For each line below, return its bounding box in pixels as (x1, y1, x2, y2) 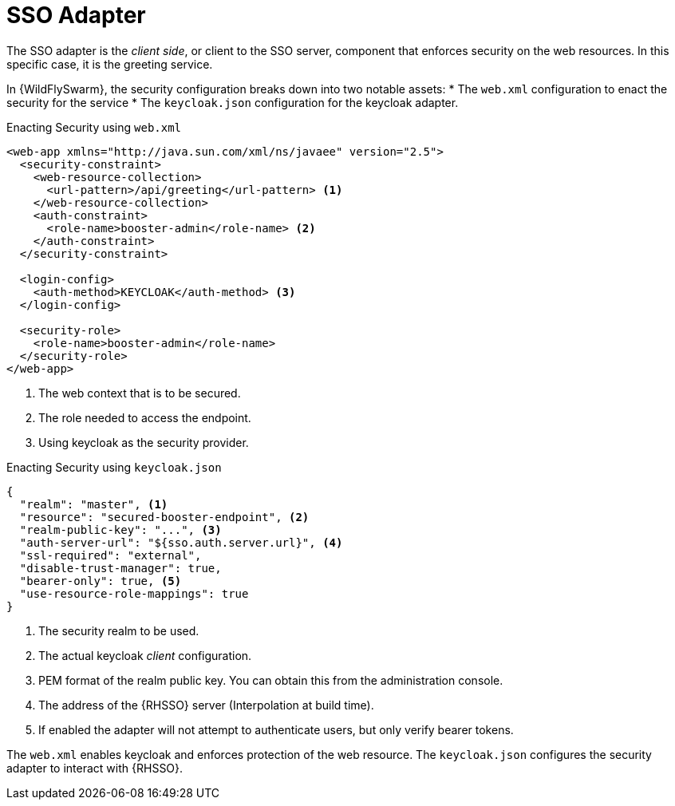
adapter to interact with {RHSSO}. (6, 761, 184, 775)
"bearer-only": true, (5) (19, 574, 182, 587)
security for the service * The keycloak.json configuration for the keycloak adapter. (6, 95, 459, 109)
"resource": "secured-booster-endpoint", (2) (19, 510, 310, 524)
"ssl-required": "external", (19, 548, 202, 562)
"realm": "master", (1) (19, 497, 168, 511)
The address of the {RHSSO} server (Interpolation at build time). (38, 697, 374, 712)
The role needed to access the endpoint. (38, 410, 251, 425)
